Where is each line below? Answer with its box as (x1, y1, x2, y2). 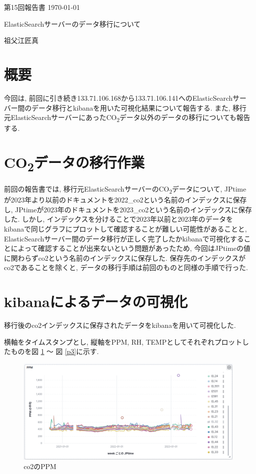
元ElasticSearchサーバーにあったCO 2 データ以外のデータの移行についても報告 (4, 112, 251, 123)
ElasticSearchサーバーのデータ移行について (4, 18, 141, 29)
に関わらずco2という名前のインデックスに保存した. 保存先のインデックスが (4, 252, 246, 263)
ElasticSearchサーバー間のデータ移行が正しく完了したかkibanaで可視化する (4, 233, 244, 243)
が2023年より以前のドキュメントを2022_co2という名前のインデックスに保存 (4, 195, 247, 205)
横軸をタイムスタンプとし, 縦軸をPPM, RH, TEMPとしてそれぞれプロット (4, 336, 242, 347)
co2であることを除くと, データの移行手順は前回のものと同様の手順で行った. (4, 262, 248, 273)
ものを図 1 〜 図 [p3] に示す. (10, 346, 99, 356)
